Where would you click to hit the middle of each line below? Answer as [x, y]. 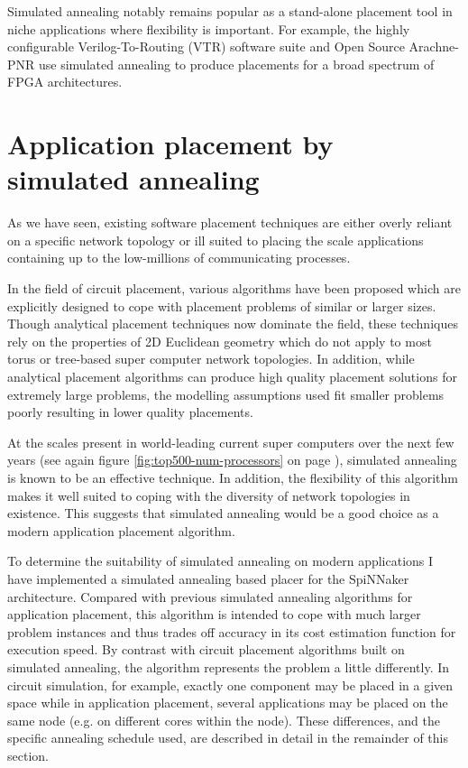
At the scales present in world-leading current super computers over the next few [231, 442]
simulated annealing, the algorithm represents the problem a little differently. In [229, 666]
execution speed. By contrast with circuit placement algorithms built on [206, 649]
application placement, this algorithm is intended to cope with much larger [214, 614]
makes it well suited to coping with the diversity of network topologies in [209, 495]
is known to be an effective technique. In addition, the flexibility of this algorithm [233, 477]
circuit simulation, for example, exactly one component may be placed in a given [230, 685]
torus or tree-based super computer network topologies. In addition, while [211, 359]
